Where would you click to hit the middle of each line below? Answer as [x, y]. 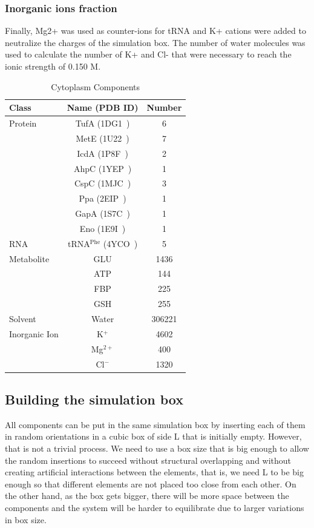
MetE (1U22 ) [103, 138]
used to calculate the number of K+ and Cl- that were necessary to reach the [148, 54]
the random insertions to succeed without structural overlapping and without [148, 460]
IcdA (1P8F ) [103, 153]
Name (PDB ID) [103, 107]
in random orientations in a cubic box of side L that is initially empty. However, [153, 436]
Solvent [23, 318]
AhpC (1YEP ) [103, 168]
